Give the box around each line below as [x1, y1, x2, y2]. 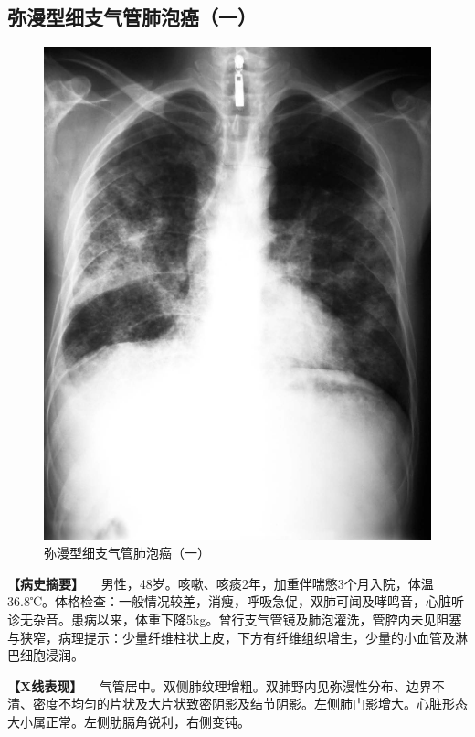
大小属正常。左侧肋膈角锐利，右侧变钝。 [7, 711, 250, 731]
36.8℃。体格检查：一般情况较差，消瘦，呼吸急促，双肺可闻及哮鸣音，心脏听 [7, 592, 465, 611]
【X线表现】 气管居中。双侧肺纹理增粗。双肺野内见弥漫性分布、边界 [7, 676, 432, 695]
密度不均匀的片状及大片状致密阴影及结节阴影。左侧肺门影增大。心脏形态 [32, 694, 468, 713]
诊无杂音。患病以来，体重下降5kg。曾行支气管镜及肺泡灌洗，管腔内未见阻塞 [7, 609, 462, 628]
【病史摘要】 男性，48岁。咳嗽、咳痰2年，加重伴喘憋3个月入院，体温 [7, 573, 434, 593]
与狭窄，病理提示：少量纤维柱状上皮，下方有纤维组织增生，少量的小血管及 [7, 627, 455, 646]
